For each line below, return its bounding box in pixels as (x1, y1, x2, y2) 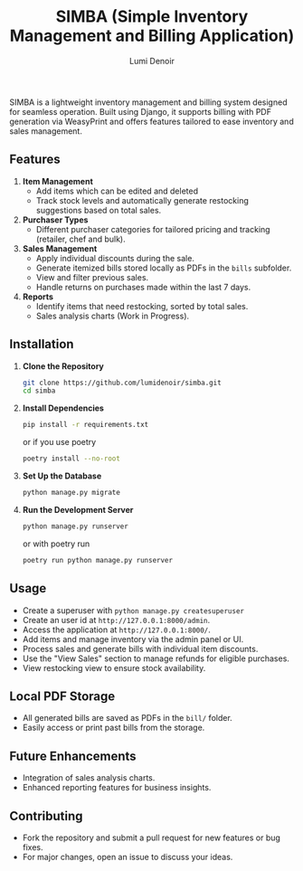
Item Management (22, 175, 93, 186)
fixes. (22, 841, 43, 852)
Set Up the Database (22, 470, 102, 481)
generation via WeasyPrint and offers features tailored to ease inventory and (9, 116, 294, 127)
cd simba (22, 386, 56, 395)
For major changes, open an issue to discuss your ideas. (22, 851, 233, 862)
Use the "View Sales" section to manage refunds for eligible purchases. (22, 653, 289, 664)
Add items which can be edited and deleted (35, 185, 199, 196)
